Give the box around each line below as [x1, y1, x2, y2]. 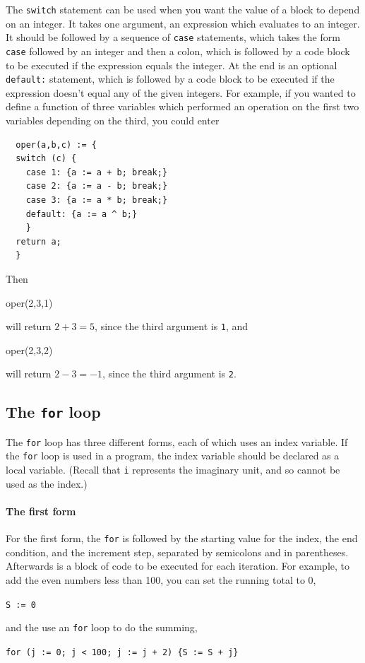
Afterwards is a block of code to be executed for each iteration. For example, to [6, 558, 350, 573]
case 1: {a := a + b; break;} [25, 167, 168, 177]
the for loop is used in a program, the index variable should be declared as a [6, 448, 340, 463]
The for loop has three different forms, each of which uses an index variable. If [6, 434, 348, 449]
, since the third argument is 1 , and [95, 319, 249, 334]
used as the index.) [6, 476, 88, 491]
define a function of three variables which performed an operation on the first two [6, 99, 359, 114]
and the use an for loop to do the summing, [6, 620, 198, 635]
